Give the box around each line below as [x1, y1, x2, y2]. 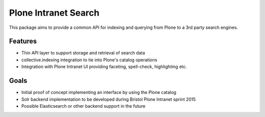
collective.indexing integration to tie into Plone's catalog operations [21, 57, 158, 63]
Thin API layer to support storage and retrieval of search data [21, 50, 145, 56]
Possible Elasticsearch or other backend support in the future [21, 103, 146, 109]
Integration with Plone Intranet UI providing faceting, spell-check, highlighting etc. [21, 64, 187, 70]
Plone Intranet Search [9, 7, 100, 18]
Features [9, 37, 37, 46]
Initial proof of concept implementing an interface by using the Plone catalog [21, 90, 177, 95]
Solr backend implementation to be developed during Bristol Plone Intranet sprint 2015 [21, 96, 196, 102]
